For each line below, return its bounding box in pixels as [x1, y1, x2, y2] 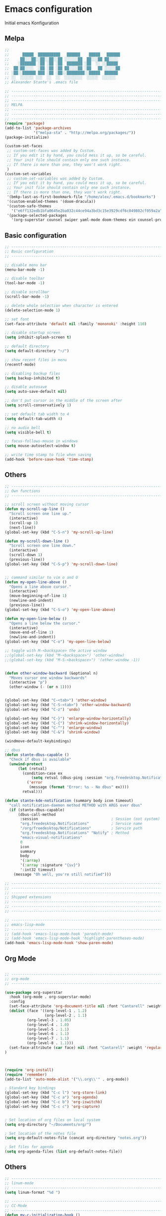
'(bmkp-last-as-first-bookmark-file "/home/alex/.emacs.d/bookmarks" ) [6, 194, 156, 199]
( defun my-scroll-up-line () [4, 507, 65, 512]
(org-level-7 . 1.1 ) [26, 1036, 69, 1041]
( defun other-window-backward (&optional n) [4, 670, 98, 675]
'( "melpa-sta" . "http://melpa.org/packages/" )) [33, 130, 136, 135]
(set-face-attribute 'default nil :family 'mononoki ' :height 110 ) [4, 321, 147, 326]
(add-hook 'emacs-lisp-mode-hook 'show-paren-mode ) [4, 941, 113, 946]
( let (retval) [17, 766, 48, 771]
